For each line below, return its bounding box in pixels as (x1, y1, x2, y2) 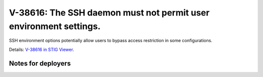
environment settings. (9, 21, 101, 31)
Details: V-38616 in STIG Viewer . (9, 46, 74, 52)
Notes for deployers (9, 59, 71, 67)
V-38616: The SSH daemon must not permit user (9, 7, 210, 18)
